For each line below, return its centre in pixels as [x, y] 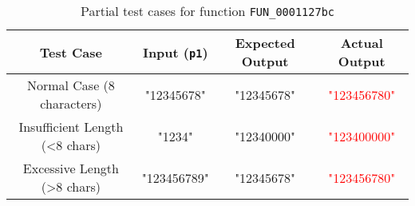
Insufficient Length [71, 127]
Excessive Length [71, 168]
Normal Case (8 [71, 85]
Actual [362, 43]
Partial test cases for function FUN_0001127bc [207, 11]
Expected [265, 43]
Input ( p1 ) [175, 52]
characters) [71, 103]
